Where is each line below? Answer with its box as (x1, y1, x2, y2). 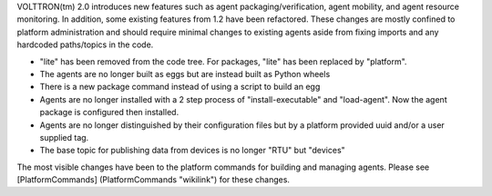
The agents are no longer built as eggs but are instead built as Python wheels (39, 68, 331, 79)
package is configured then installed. (39, 107, 179, 118)
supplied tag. (39, 132, 89, 142)
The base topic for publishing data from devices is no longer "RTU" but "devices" (39, 145, 345, 156)
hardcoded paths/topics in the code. (16, 39, 154, 50)
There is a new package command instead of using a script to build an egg (39, 82, 321, 93)
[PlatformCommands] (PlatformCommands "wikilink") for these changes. (16, 174, 291, 185)
